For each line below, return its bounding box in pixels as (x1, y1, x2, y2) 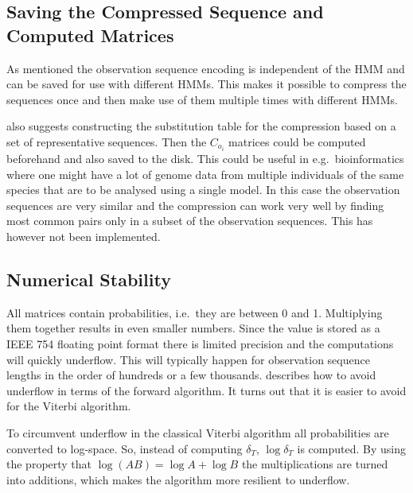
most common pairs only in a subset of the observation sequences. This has (6, 212, 373, 229)
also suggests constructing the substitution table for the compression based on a (6, 118, 396, 134)
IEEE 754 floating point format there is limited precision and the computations (6, 336, 394, 352)
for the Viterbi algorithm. (6, 398, 131, 414)
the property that (6, 456, 92, 472)
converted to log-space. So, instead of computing (6, 440, 243, 456)
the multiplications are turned (241, 456, 388, 472)
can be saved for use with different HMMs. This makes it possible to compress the (6, 76, 407, 92)
